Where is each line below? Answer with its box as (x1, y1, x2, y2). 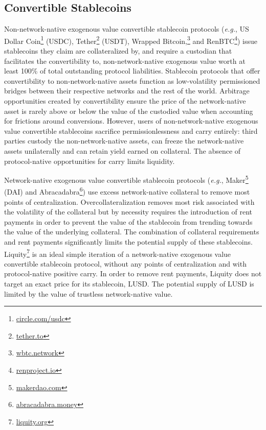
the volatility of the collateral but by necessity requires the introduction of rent (4, 206, 253, 217)
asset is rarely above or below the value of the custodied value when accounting (4, 105, 253, 116)
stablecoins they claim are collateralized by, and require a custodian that (4, 45, 232, 56)
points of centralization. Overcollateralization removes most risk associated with (4, 196, 255, 207)
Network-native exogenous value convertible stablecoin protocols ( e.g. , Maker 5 (4, 173, 249, 185)
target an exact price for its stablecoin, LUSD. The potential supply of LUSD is (4, 278, 254, 289)
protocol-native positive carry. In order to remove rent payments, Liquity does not (4, 268, 262, 279)
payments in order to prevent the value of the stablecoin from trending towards (4, 216, 253, 227)
